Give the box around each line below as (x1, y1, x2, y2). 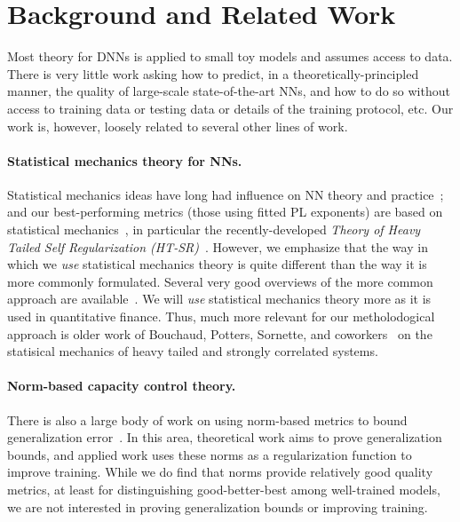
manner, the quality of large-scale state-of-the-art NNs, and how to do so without (7, 82, 450, 100)
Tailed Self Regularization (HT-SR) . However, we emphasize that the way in (7, 237, 428, 256)
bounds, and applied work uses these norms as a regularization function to (7, 445, 412, 463)
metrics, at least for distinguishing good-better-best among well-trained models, (7, 480, 440, 498)
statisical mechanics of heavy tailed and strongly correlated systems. (7, 342, 378, 360)
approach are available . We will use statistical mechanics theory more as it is (7, 289, 432, 308)
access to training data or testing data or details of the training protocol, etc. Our (7, 99, 454, 117)
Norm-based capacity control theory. (7, 376, 236, 395)
